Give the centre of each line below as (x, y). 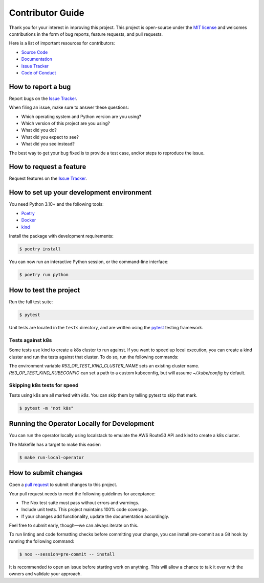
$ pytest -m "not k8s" (46, 408)
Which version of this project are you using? (66, 123)
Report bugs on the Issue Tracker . (43, 98)
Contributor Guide (47, 13)
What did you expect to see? (50, 137)
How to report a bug (40, 86)
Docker (29, 220)
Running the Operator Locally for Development (81, 424)
